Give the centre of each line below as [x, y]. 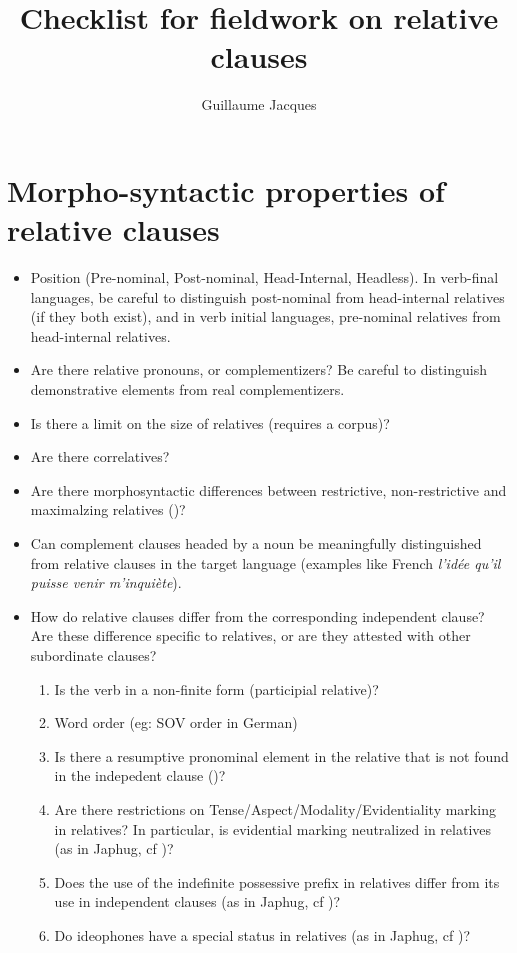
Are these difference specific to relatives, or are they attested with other [250, 635]
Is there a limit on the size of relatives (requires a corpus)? [210, 422]
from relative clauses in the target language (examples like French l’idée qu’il [265, 562]
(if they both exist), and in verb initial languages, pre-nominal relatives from [265, 316]
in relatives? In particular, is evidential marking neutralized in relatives [273, 828]
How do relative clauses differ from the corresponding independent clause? [257, 615]
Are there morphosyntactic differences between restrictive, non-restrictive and [268, 489]
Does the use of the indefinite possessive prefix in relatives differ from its [277, 881]
